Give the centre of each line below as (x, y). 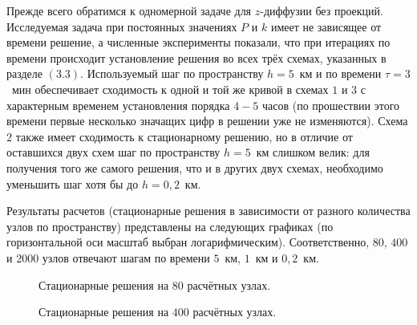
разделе (25, 73)
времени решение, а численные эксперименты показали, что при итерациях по (198, 42)
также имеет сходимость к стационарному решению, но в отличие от (184, 136)
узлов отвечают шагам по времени (126, 257)
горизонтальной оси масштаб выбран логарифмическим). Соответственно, (188, 242)
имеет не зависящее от (326, 26)
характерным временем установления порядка (118, 105)
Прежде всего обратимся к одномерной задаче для (129, 10)
